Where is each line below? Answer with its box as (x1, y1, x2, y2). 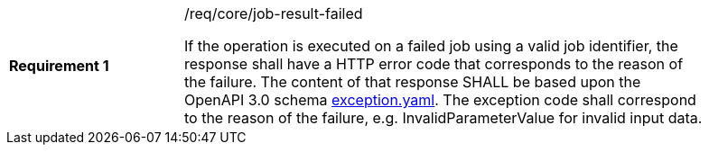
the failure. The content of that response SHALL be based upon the (184, 73, 641, 91)
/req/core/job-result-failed (184, 4, 363, 22)
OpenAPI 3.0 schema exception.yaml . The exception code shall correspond (184, 91, 696, 109)
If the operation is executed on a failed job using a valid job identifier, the (184, 37, 678, 55)
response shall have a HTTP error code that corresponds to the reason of (184, 55, 684, 73)
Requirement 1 (9, 57, 109, 75)
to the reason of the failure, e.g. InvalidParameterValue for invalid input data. (184, 109, 703, 127)
